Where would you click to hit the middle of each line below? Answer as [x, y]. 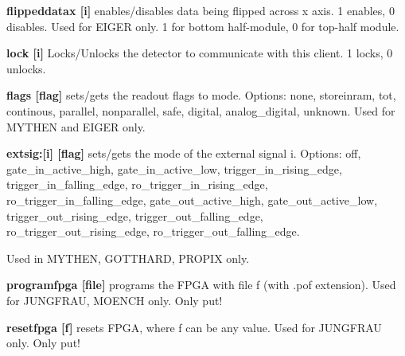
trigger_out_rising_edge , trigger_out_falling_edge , [135, 215]
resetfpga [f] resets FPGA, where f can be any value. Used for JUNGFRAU [194, 327]
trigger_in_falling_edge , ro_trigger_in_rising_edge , [137, 184]
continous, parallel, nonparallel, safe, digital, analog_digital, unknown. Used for [201, 110]
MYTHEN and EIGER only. [76, 126]
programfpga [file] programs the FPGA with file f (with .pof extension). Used [201, 285]
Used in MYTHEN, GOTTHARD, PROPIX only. [128, 258]
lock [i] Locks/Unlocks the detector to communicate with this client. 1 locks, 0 [200, 53]
